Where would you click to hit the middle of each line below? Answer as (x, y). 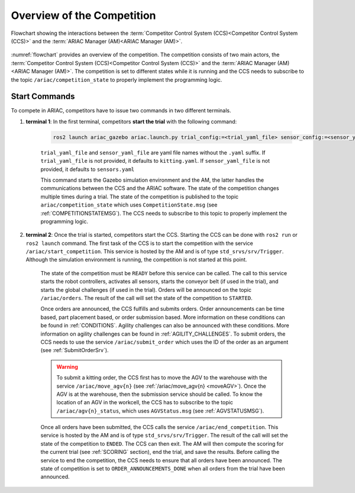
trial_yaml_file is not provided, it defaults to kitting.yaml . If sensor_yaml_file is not (155, 161)
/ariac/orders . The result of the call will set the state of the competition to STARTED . (146, 298)
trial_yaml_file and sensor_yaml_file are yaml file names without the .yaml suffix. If (153, 152)
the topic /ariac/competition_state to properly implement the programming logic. (117, 79)
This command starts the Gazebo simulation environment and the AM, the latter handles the (152, 180)
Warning (67, 366)
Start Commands (43, 97)
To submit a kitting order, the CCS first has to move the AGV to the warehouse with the (162, 378)
